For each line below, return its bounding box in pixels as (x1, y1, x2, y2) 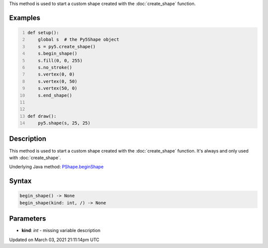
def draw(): (27, 113, 57, 119)
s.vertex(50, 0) (38, 85, 78, 91)
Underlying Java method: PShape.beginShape (9, 164, 104, 170)
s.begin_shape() (38, 51, 78, 57)
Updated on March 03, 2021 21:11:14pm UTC (9, 237, 100, 243)
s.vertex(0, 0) (38, 72, 75, 77)
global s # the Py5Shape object (38, 37, 119, 42)
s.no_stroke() (38, 65, 72, 70)
